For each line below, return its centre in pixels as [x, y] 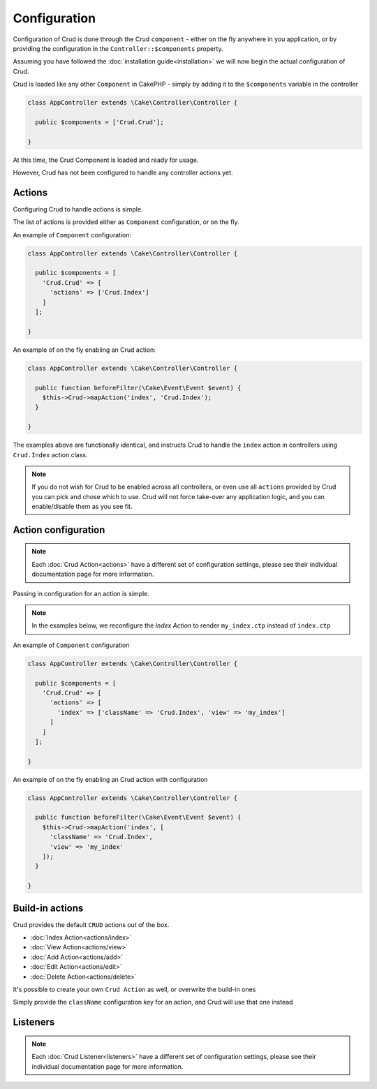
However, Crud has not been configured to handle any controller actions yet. [123, 173]
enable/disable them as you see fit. [82, 507]
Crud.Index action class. [50, 454]
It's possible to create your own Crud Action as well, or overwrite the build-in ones [134, 990]
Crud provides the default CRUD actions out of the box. [91, 924]
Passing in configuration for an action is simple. [81, 593]
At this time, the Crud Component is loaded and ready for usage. [106, 160]
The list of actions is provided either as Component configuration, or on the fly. [126, 222]
